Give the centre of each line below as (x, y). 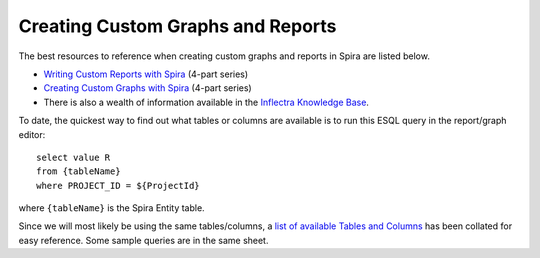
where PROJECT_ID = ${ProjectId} (118, 185)
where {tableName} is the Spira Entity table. (111, 208)
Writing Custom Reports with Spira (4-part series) (146, 74)
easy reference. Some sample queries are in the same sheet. (143, 240)
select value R (73, 157)
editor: (32, 134)
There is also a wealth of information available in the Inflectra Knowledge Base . (206, 102)
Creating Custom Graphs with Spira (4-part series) (147, 88)
